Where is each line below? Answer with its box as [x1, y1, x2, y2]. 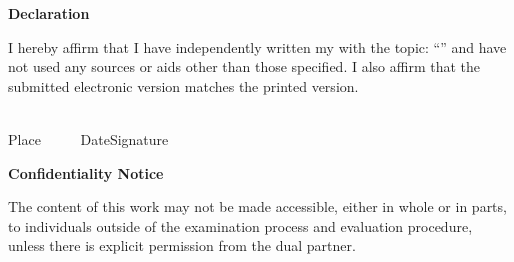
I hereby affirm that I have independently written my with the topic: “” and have [8, 36, 507, 57]
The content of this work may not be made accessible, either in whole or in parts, [8, 196, 507, 217]
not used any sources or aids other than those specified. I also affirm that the [8, 56, 480, 77]
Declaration [8, 3, 90, 23]
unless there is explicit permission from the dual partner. [8, 235, 356, 256]
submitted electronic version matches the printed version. [8, 75, 359, 96]
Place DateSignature [8, 128, 169, 149]
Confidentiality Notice [8, 162, 164, 183]
